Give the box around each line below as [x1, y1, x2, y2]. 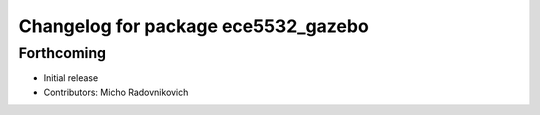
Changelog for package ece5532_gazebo [18, 15, 369, 37]
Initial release [43, 72, 99, 84]
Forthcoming [18, 44, 107, 62]
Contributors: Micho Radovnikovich [43, 86, 189, 98]
